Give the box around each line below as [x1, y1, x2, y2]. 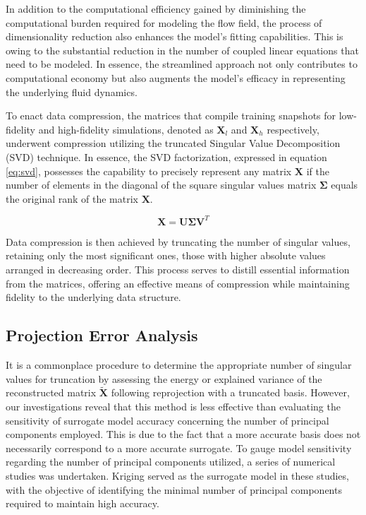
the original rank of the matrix [6, 191, 138, 206]
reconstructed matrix [6, 385, 97, 400]
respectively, [267, 122, 319, 136]
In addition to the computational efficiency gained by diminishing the [6, 1, 306, 16]
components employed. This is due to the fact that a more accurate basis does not [6, 427, 361, 442]
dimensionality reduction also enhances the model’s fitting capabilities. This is [6, 29, 343, 44]
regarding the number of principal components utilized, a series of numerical [6, 454, 336, 469]
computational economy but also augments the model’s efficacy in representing [6, 70, 346, 85]
